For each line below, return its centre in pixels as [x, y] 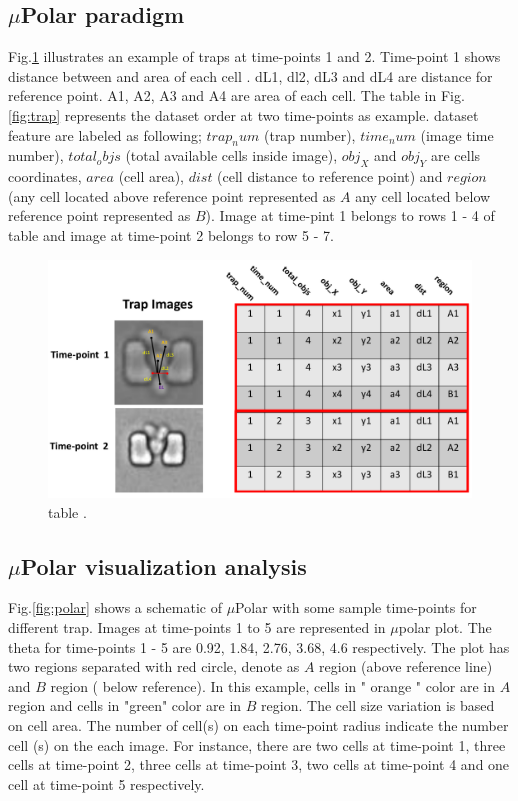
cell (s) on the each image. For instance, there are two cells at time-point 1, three [257, 744]
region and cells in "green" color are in [125, 705]
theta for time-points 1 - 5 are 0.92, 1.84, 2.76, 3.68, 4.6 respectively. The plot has [259, 646]
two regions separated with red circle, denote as [154, 666]
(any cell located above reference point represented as [172, 195]
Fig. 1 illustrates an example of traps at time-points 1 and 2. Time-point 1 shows [254, 56]
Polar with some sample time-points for [356, 607]
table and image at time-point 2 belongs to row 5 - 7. [171, 234]
